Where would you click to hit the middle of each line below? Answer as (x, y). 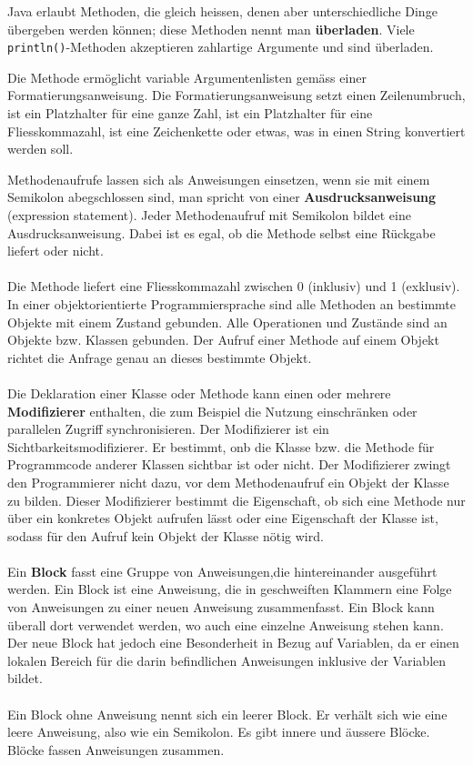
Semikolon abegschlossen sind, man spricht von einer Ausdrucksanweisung (222, 197)
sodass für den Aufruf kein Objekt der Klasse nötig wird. (166, 535)
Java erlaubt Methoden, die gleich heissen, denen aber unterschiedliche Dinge (222, 11)
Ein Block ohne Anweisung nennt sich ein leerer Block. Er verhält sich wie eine (227, 714)
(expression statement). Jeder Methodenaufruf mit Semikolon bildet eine (209, 215)
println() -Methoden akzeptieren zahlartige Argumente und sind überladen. (221, 47)
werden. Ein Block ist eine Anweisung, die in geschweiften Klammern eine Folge (230, 589)
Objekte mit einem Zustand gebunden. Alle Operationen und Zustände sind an (227, 322)
